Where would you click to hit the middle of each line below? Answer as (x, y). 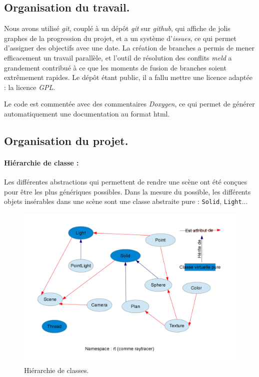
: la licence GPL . (30, 87)
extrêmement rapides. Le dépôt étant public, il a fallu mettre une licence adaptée (128, 77)
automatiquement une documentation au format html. (87, 113)
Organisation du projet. (66, 140)
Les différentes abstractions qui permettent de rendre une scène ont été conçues (126, 182)
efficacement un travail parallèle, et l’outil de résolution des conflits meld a (118, 57)
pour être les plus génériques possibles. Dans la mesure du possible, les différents (127, 191)
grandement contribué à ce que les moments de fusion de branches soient (115, 67)
